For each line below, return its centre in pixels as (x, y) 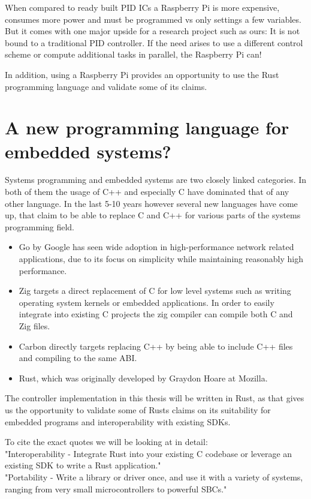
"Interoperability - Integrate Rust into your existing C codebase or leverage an (149, 453)
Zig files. (34, 326)
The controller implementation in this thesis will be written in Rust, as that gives (155, 398)
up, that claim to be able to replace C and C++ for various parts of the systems (153, 215)
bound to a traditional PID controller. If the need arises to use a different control (154, 42)
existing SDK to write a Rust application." (83, 465)
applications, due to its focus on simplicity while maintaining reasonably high (161, 259)
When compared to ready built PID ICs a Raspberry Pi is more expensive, (142, 7)
